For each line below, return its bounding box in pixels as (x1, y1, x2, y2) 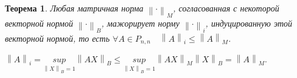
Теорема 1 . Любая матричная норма (5, 2, 144, 14)
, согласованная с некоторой (173, 2, 279, 14)
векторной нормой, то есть (5, 31, 110, 44)
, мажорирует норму (101, 16, 180, 29)
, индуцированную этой (205, 16, 293, 29)
